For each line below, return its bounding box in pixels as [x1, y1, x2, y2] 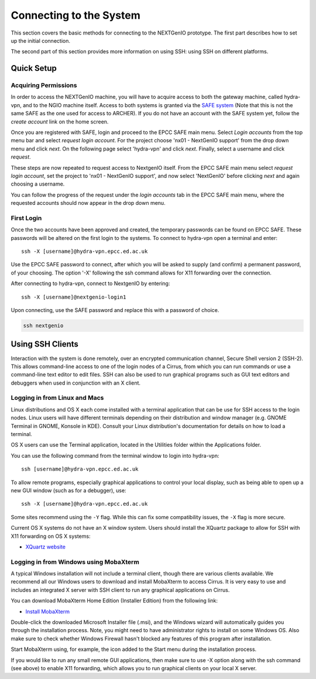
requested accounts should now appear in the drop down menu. [11, 200, 166, 207]
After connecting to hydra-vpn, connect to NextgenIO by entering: [11, 280, 170, 287]
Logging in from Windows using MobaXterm [11, 558, 140, 566]
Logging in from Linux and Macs [11, 394, 104, 402]
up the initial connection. [11, 37, 70, 44]
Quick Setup [11, 63, 57, 73]
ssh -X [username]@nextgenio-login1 [21, 293, 126, 300]
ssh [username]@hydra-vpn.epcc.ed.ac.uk [21, 466, 139, 472]
